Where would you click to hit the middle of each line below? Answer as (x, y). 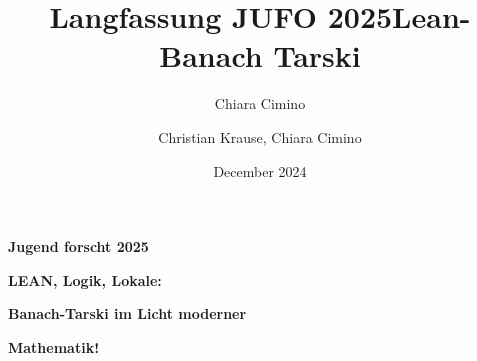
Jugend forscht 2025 (78, 246)
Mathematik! (54, 346)
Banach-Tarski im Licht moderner (127, 313)
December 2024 (260, 170)
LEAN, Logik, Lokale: (85, 279)
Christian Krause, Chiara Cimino (260, 136)
